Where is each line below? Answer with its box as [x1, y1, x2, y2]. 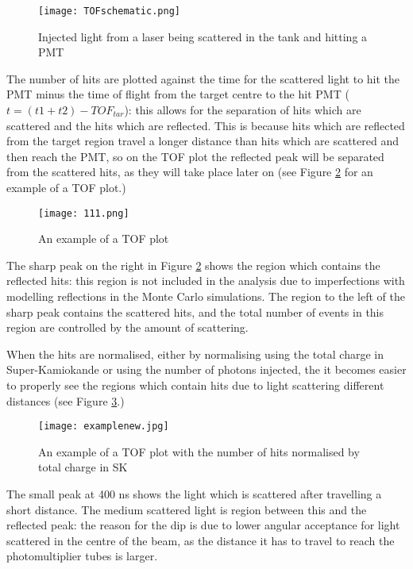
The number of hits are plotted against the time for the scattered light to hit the [6, 70, 400, 87]
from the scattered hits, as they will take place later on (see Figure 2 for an [6, 163, 373, 180]
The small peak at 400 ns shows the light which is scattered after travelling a [6, 486, 382, 502]
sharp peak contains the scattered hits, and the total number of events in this [6, 303, 384, 320]
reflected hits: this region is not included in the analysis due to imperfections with [6, 272, 405, 289]
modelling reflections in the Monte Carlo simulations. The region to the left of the [6, 288, 406, 305]
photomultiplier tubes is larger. [6, 548, 158, 564]
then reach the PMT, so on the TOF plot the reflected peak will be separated [6, 148, 384, 164]
